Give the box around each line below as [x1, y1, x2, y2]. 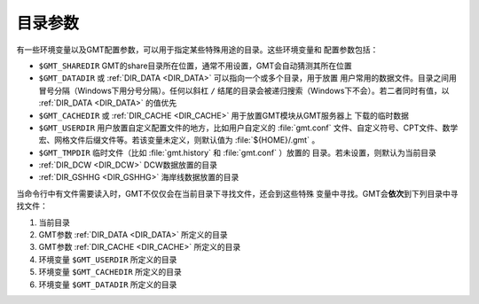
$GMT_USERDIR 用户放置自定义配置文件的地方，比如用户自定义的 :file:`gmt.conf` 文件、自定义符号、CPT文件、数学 [38, 122, 459, 133]
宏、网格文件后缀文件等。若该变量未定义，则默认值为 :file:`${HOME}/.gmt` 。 [38, 135, 320, 145]
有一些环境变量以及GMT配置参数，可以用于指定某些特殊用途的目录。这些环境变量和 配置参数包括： [16, 44, 379, 55]
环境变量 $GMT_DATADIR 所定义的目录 [38, 279, 177, 290]
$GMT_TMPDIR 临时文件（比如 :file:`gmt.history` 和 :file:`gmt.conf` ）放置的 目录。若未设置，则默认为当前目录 [38, 147, 436, 158]
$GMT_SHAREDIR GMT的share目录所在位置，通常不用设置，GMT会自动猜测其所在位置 [38, 60, 352, 71]
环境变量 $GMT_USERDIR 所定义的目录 [38, 253, 177, 265]
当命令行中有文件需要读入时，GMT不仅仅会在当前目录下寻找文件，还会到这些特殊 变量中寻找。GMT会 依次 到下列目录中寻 [16, 188, 459, 199]
